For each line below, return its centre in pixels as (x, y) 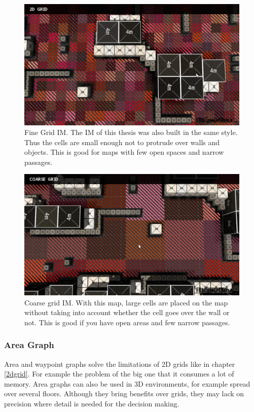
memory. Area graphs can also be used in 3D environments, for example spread (127, 383)
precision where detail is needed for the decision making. (92, 403)
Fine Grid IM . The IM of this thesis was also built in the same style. (131, 132)
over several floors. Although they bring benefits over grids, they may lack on (124, 393)
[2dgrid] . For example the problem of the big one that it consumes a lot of (119, 374)
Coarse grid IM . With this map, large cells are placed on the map (126, 302)
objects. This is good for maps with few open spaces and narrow (124, 152)
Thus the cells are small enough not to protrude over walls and (122, 142)
